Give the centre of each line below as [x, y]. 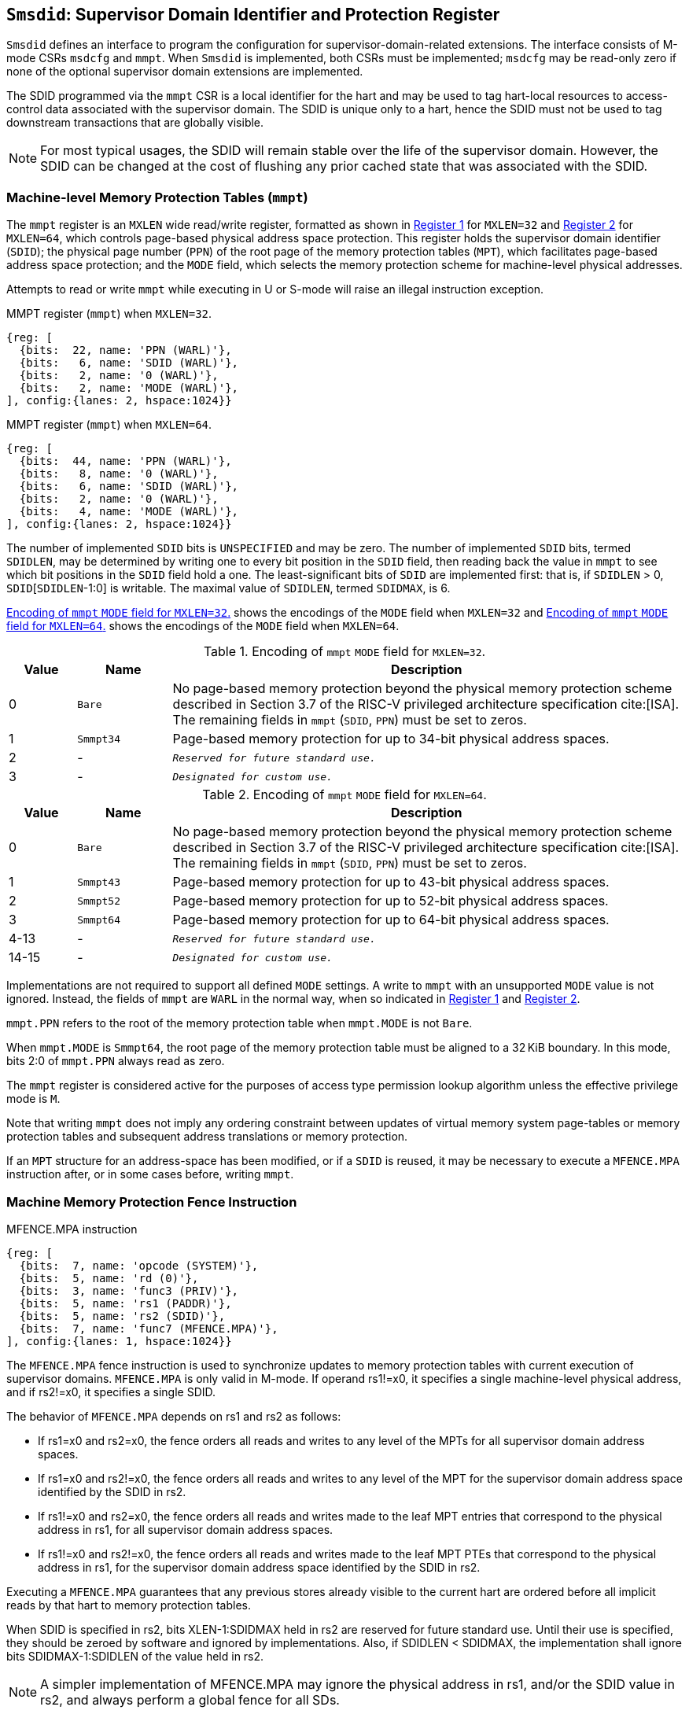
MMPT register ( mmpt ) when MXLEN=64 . [109, 425]
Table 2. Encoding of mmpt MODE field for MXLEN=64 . [344, 795]
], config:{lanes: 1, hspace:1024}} [119, 1341]
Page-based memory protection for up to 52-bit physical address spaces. [391, 901]
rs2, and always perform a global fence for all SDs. [190, 1699]
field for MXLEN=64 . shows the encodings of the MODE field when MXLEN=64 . [203, 626]
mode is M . [33, 1099]
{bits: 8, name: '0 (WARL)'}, [119, 474]
